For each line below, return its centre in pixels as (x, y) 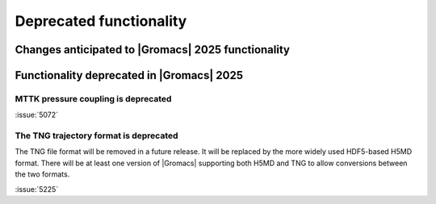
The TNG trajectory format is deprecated (96, 135)
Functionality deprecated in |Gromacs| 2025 (129, 75)
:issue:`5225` (37, 189)
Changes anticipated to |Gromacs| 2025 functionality (153, 50)
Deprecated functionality (101, 21)
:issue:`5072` (37, 115)
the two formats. (42, 174)
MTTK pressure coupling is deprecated (93, 98)
